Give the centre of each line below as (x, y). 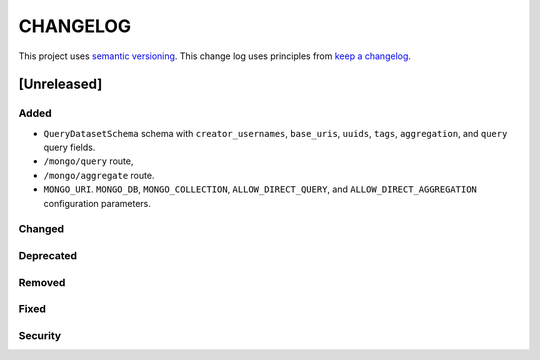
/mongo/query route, (88, 161)
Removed (42, 282)
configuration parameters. (97, 203)
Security (40, 335)
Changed (41, 229)
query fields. (69, 147)
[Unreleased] (60, 84)
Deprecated (48, 255)
